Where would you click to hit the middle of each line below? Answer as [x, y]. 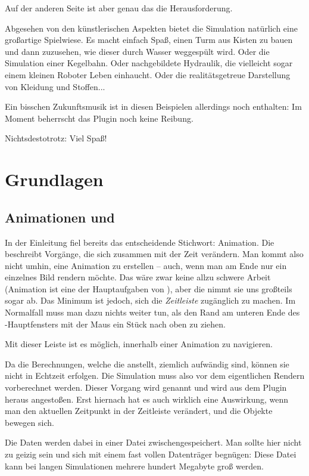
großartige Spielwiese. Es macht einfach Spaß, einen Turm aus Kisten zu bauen [149, 40]
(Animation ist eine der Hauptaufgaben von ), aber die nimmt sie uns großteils [149, 288]
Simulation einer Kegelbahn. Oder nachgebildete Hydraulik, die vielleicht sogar [149, 63]
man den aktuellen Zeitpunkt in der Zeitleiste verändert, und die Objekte [139, 411]
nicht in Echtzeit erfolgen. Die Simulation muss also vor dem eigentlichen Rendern [155, 375]
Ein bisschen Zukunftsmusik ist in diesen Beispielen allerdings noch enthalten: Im [153, 106]
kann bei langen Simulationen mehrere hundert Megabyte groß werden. [135, 466]
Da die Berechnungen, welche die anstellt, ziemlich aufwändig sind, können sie [147, 364]
